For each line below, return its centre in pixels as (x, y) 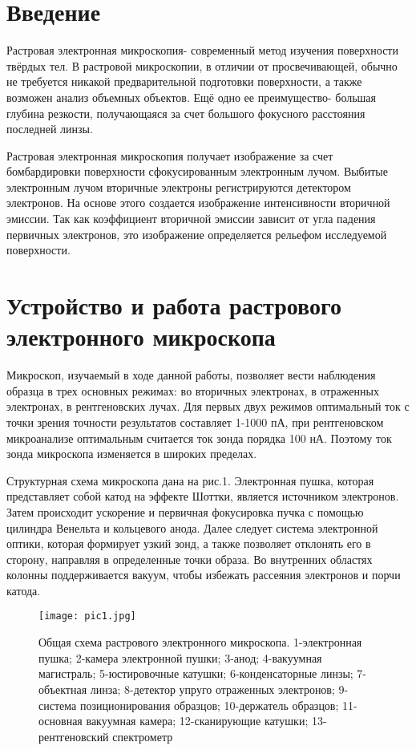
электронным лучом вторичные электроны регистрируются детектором (179, 186)
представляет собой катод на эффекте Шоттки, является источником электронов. (203, 496)
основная (61, 721)
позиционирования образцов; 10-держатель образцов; (209, 705)
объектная (63, 689)
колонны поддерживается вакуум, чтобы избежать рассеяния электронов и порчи (204, 575)
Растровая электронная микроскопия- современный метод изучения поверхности (202, 50)
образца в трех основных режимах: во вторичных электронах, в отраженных (193, 390)
